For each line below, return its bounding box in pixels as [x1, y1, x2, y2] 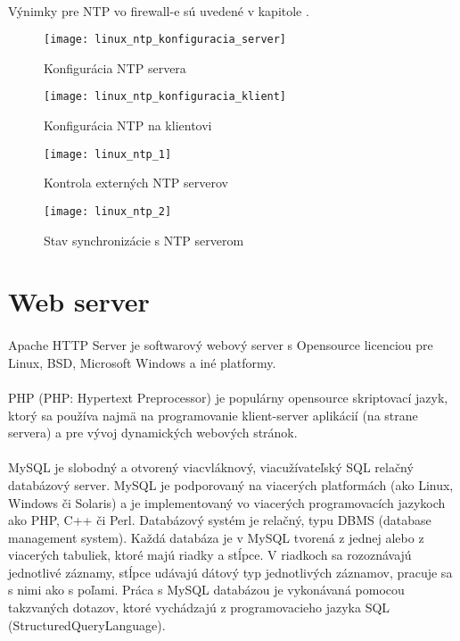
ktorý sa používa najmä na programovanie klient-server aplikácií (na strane [8, 405, 418, 424]
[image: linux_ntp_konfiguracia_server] [44, 33, 287, 46]
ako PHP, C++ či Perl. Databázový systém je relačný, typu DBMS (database [8, 511, 431, 529]
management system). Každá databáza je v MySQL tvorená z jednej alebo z [8, 528, 424, 546]
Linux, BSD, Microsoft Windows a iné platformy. [8, 353, 276, 371]
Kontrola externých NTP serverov [44, 173, 228, 192]
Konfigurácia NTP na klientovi [44, 116, 212, 135]
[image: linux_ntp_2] [44, 204, 172, 218]
